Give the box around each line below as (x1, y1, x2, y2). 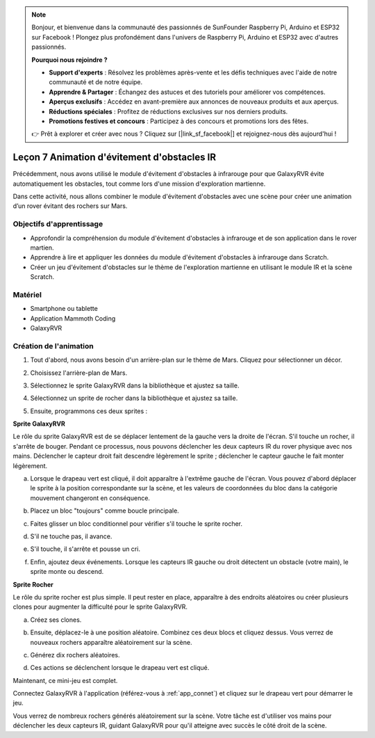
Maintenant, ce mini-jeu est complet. (12, 676, 118, 684)
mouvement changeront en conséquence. (30, 494, 151, 502)
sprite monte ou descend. (30, 568, 104, 576)
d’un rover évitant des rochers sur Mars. (12, 202, 128, 210)
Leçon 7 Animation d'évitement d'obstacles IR (12, 152, 217, 163)
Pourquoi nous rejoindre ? (31, 56, 108, 64)
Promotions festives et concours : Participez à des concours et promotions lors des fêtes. (49, 117, 309, 125)
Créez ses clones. (30, 616, 82, 624)
